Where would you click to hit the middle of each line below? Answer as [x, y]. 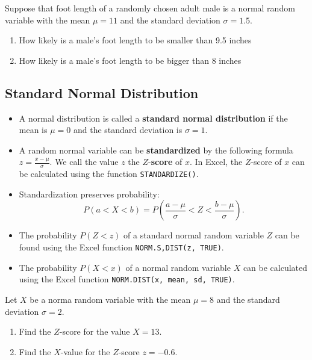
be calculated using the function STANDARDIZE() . [109, 174]
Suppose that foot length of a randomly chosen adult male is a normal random [150, 8]
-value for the [85, 351]
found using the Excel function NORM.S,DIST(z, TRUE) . [121, 247]
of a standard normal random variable [194, 235]
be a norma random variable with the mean [110, 299]
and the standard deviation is [128, 130]
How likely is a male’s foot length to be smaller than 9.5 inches [135, 40]
